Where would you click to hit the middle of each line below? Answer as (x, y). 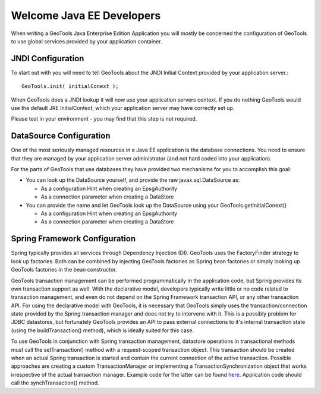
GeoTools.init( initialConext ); (70, 86)
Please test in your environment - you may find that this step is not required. (104, 119)
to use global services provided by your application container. (87, 41)
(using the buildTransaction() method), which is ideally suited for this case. (103, 330)
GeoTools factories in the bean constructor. (64, 270)
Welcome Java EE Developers (86, 15)
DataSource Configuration (61, 136)
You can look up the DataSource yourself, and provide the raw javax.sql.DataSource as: (133, 180)
